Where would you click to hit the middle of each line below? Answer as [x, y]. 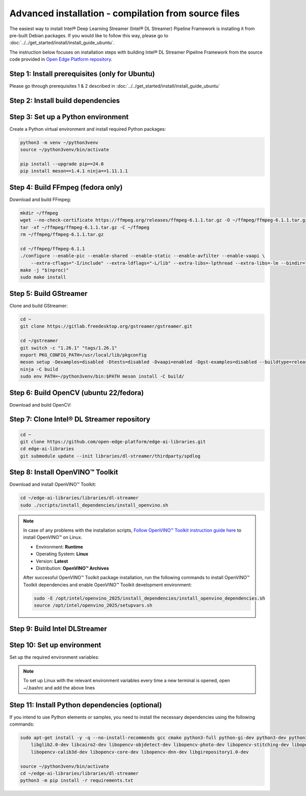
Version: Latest [52, 561]
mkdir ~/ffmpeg [39, 213]
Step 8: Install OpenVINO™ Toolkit [64, 472]
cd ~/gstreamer [39, 341]
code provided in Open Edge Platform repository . [61, 59]
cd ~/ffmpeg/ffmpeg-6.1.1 [53, 248]
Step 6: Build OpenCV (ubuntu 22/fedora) [76, 393]
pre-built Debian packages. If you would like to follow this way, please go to [89, 35]
